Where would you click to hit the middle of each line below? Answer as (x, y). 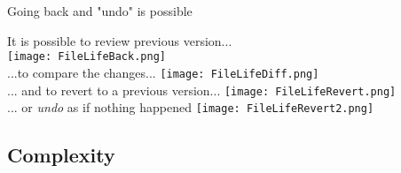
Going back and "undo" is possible (100, 11)
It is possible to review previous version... (120, 40)
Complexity (61, 155)
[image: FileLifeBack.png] (86, 57)
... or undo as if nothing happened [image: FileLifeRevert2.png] (191, 107)
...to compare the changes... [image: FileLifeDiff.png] (163, 72)
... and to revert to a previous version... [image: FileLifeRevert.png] (202, 90)
